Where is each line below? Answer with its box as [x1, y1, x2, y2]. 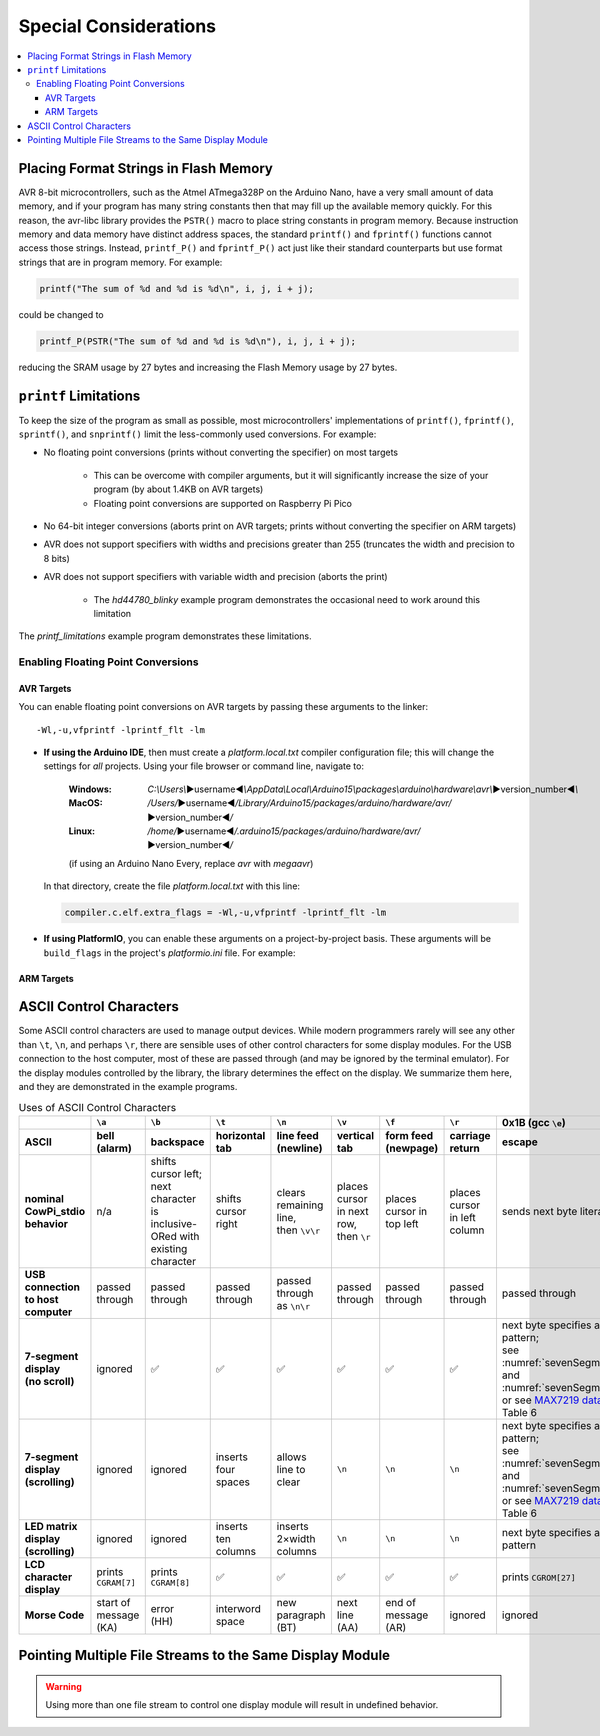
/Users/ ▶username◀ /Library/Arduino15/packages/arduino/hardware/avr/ [147, 797, 452, 809]
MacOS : [68, 797, 104, 809]
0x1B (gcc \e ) [501, 1115, 566, 1129]
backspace [150, 1135, 205, 1149]
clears [276, 1185, 306, 1199]
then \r [336, 1229, 371, 1243]
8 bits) [43, 552, 70, 564]
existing [150, 1241, 188, 1255]
